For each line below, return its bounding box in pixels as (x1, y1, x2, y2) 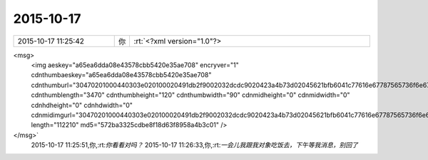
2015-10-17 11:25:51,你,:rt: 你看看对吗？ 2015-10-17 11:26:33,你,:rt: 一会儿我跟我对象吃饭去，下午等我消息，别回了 (31, 141, 358, 149)
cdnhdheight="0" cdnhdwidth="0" (31, 101, 133, 109)
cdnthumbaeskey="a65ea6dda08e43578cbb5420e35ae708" (31, 71, 212, 79)
